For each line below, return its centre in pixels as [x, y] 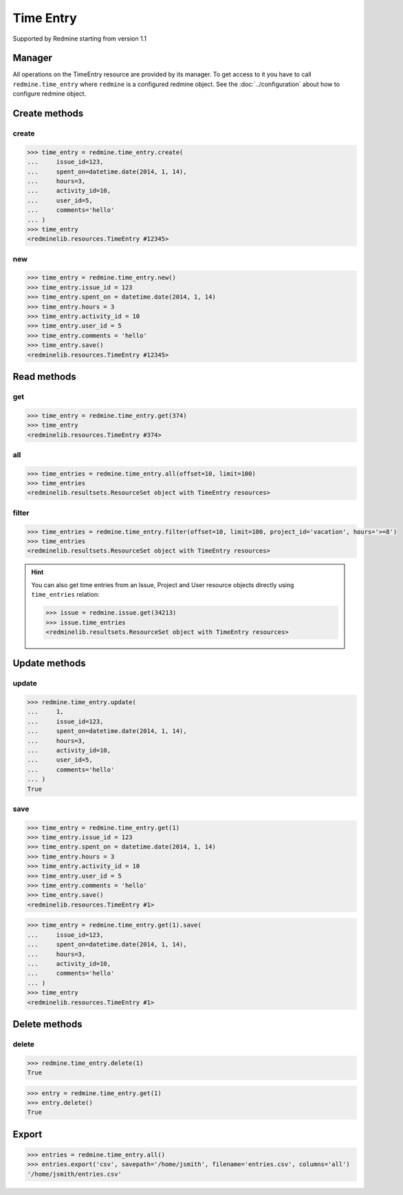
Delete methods [47, 1024]
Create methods [48, 114]
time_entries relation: [65, 595]
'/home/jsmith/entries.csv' [74, 1174]
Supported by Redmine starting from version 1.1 [80, 39]
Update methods [49, 663]
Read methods [45, 376]
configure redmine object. [50, 94]
